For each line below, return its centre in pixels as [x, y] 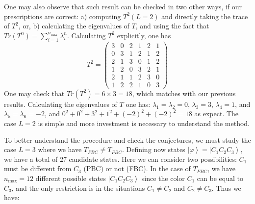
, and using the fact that [172, 26]
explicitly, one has [144, 35]
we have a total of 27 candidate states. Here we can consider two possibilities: [120, 159]
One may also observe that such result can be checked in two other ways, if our [123, 6]
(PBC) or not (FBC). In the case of [137, 168]
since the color [163, 178]
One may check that [34, 93]
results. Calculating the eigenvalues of [61, 104]
